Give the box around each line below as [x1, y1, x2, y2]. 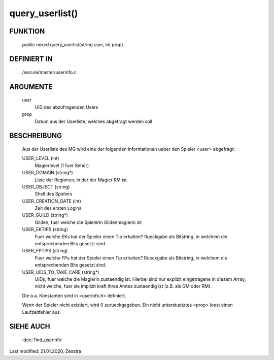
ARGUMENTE [9, 82, 53, 91]
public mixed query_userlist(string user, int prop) [22, 41, 124, 48]
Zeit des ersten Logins [35, 205, 82, 211]
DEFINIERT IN [9, 55, 53, 63]
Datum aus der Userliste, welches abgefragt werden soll [35, 118, 152, 124]
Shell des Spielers [35, 191, 73, 197]
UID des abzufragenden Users [35, 104, 98, 110]
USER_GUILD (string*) [22, 212, 68, 218]
